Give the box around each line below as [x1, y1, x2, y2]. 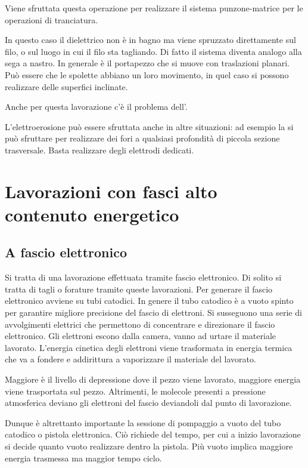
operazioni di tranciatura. [5, 13, 98, 26]
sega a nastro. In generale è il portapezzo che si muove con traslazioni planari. [5, 57, 290, 69]
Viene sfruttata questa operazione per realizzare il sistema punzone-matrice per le [5, 2, 303, 14]
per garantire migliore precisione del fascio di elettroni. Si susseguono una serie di [5, 306, 302, 319]
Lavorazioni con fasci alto [5, 178, 217, 203]
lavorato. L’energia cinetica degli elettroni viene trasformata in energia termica [5, 341, 293, 353]
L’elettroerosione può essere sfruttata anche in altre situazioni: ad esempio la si [5, 120, 294, 133]
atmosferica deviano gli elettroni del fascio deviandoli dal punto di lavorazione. [5, 396, 292, 409]
